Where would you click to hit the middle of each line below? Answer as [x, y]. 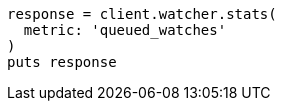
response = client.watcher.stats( [142, 14]
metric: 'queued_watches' [125, 30]
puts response [62, 62]
